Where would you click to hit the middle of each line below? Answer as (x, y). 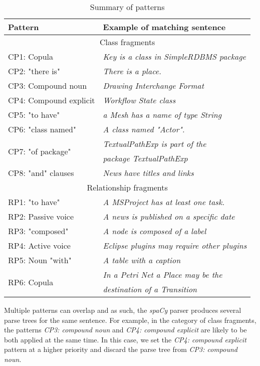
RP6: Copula (31, 282)
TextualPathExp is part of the (155, 144)
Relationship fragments (127, 187)
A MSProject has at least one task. (164, 202)
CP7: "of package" (40, 151)
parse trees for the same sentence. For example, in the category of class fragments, (130, 320)
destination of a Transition (150, 289)
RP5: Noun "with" (40, 260)
